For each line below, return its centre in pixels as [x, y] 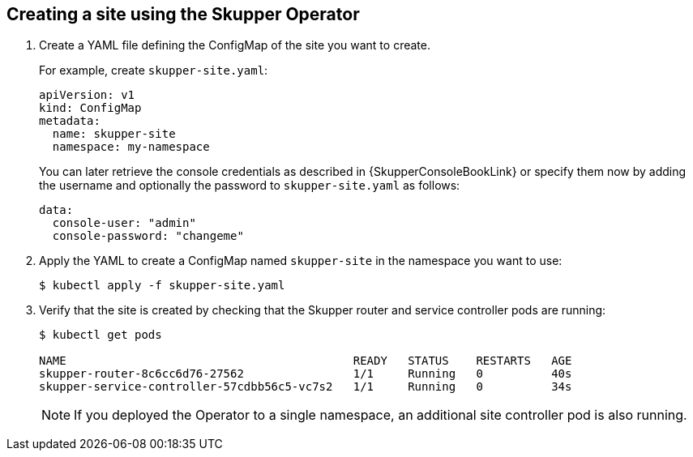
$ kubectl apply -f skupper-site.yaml [162, 286]
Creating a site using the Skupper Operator [183, 14]
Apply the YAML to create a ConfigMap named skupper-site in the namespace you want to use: [301, 261]
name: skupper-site [114, 134]
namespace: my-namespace [131, 147]
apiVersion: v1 [87, 95]
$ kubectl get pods [101, 335]
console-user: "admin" [124, 223]
